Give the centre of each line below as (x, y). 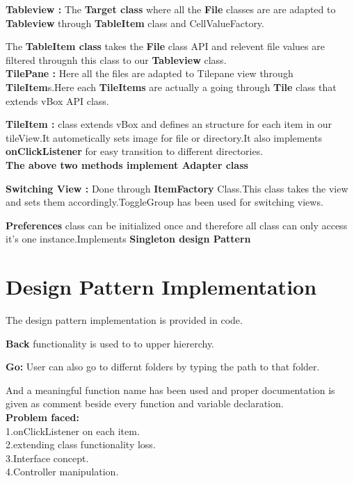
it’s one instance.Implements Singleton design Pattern (128, 239)
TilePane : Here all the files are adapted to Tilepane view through (150, 73)
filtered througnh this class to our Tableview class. (116, 59)
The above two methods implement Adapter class (127, 164)
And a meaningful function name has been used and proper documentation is (170, 390)
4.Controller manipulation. (62, 472)
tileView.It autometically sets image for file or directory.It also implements (164, 137)
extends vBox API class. (57, 100)
